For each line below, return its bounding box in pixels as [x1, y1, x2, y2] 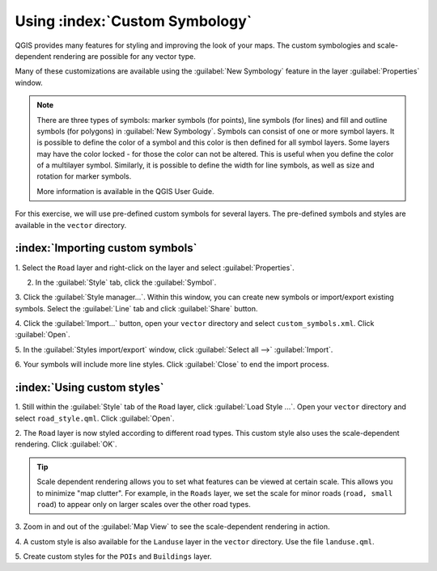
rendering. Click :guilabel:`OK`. [15, 439, 117, 449]
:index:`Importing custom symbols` [15, 241, 197, 255]
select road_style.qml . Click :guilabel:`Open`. [15, 413, 175, 423]
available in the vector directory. [15, 220, 127, 230]
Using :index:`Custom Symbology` [15, 12, 252, 30]
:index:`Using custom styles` [15, 381, 165, 395]
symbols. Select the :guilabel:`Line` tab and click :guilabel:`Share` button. [15, 303, 258, 313]
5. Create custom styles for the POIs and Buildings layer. [15, 552, 212, 561]
